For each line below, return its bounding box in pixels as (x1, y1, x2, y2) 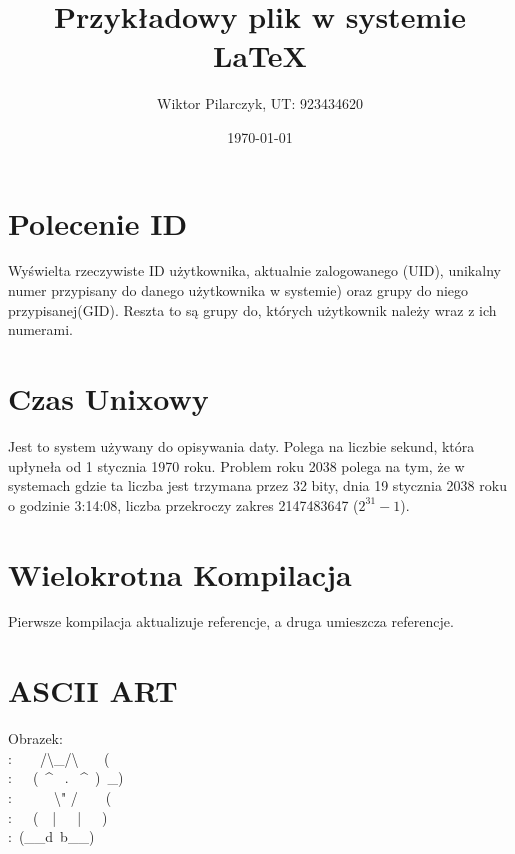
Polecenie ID (8, 202, 188, 243)
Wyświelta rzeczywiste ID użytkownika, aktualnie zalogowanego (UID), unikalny (8, 260, 501, 281)
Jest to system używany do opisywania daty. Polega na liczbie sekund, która (8, 435, 475, 456)
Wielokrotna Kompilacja (8, 553, 352, 594)
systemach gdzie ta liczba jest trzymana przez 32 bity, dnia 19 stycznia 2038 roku (8, 475, 507, 496)
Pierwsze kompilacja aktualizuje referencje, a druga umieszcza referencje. (8, 611, 454, 632)
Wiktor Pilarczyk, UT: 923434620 (156, 93, 363, 114)
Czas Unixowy (8, 378, 209, 418)
